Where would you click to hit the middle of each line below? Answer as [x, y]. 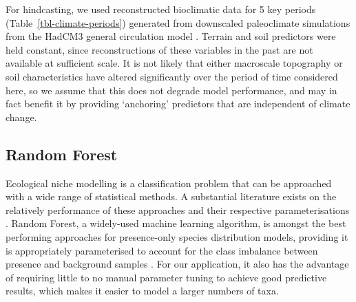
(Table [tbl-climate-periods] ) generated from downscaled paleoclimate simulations [178, 22]
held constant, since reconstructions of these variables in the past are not [159, 49]
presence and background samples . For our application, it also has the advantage [177, 264]
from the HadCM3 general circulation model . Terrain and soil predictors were [171, 36]
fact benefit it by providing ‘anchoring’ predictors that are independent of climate [178, 104]
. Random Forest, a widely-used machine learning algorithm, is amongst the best [176, 223]
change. [21, 117]
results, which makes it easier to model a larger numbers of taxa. [142, 291]
